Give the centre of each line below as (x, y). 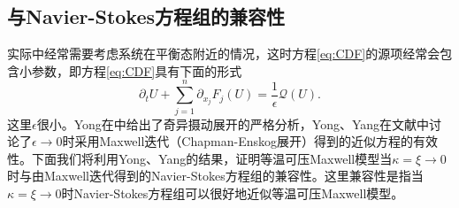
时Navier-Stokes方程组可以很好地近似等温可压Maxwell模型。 (233, 193)
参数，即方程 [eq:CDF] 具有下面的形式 (137, 70)
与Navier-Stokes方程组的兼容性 (146, 16)
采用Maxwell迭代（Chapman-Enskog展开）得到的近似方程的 (244, 141)
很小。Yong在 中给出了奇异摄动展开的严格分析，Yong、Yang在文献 (227, 123)
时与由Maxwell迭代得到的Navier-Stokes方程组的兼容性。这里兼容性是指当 (215, 176)
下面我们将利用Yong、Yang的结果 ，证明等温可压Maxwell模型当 (212, 158)
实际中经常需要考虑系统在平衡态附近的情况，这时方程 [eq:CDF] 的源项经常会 (224, 54)
